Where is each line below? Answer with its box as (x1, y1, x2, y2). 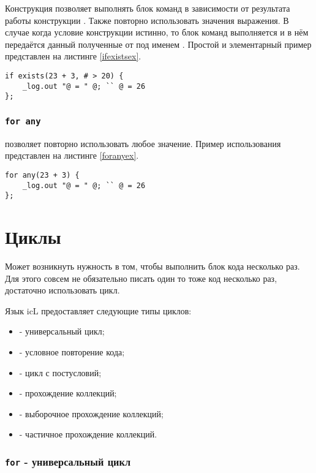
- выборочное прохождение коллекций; (19, 407, 164, 420)
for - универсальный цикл (5, 453, 131, 469)
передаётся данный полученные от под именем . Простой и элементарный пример (5, 37, 312, 50)
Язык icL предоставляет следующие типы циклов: (5, 304, 192, 317)
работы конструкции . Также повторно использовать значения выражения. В (5, 13, 289, 26)
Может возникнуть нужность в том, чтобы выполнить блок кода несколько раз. (5, 260, 300, 272)
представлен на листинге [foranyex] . (5, 149, 139, 162)
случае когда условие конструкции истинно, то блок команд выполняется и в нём (5, 26, 309, 39)
